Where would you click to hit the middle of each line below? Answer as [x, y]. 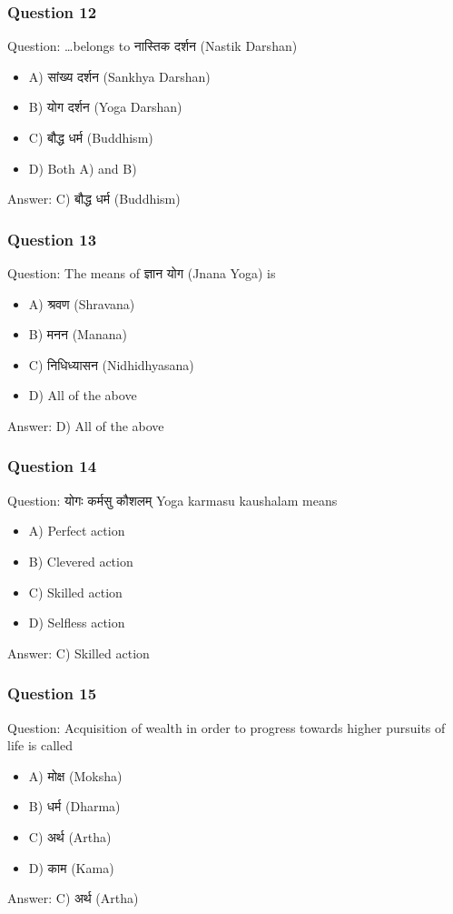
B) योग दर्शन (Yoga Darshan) [105, 107]
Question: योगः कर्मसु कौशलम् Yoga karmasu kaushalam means [172, 500]
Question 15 [52, 693]
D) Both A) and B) [83, 168]
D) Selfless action [77, 623]
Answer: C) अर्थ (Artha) [73, 898]
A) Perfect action [77, 531]
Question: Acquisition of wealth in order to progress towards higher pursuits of [226, 727]
